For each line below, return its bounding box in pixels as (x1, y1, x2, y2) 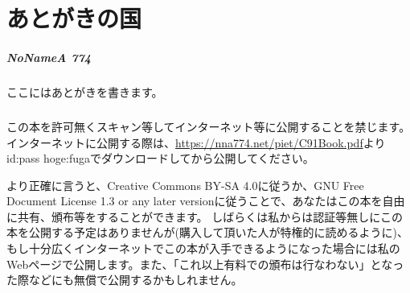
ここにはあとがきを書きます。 (6, 83, 163, 100)
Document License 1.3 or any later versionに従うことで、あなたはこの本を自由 (6, 192, 405, 209)
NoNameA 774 (6, 48, 92, 65)
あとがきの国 (6, 2, 142, 35)
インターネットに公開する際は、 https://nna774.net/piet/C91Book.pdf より (6, 134, 386, 151)
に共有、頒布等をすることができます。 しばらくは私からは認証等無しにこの (6, 208, 403, 225)
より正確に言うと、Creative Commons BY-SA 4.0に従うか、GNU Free (6, 176, 364, 193)
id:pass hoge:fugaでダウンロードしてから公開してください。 (6, 150, 314, 167)
